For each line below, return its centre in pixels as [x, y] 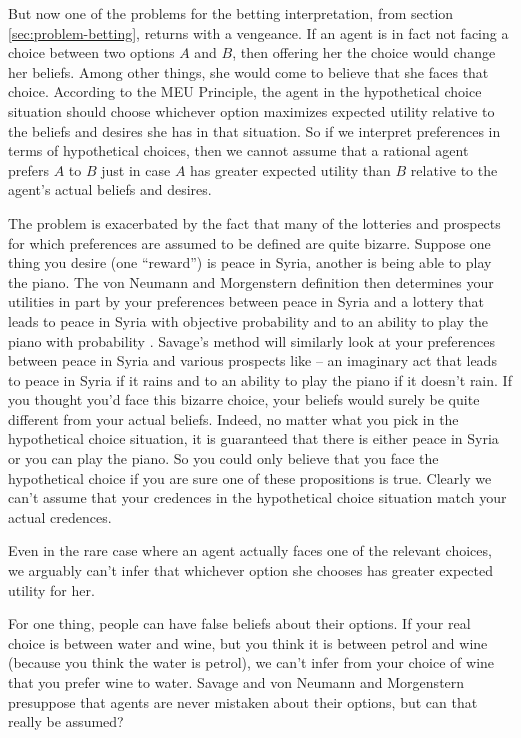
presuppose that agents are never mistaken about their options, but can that [243, 701]
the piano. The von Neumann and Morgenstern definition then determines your [251, 281]
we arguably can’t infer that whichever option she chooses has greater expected [251, 570]
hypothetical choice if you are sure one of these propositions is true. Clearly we [250, 477]
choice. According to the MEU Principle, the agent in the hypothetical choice [245, 91]
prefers [28, 169]
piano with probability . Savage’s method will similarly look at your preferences [251, 340]
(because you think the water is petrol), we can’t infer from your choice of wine [251, 662]
